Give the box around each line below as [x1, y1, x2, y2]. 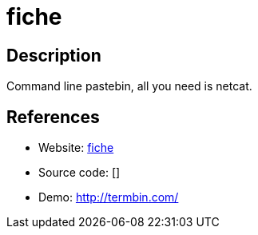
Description [6, 45, 101, 66]
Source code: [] [38, 165, 121, 180]
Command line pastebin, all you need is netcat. [6, 79, 252, 94]
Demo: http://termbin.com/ [38, 190, 179, 205]
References [6, 106, 100, 127]
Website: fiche [38, 141, 114, 155]
